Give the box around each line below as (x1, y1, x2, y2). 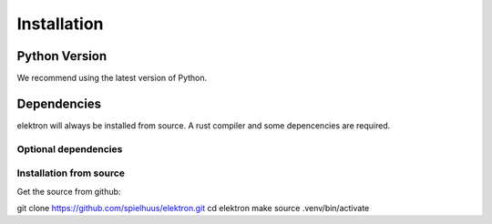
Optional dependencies (16, 142, 123, 155)
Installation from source (16, 167, 126, 179)
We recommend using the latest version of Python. (16, 73, 208, 84)
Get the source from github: (16, 186, 121, 197)
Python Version (16, 48, 108, 64)
